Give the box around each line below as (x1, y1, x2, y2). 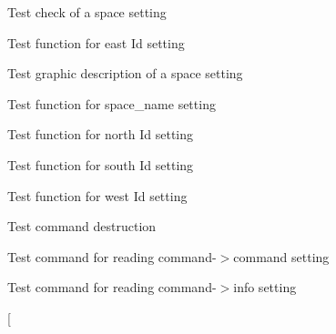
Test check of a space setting (7, 3, 167, 21)
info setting (233, 278, 297, 297)
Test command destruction (7, 217, 157, 236)
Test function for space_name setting (7, 94, 216, 113)
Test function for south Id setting (7, 155, 194, 174)
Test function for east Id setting (7, 33, 185, 52)
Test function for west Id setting (7, 186, 188, 205)
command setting (233, 247, 330, 266)
